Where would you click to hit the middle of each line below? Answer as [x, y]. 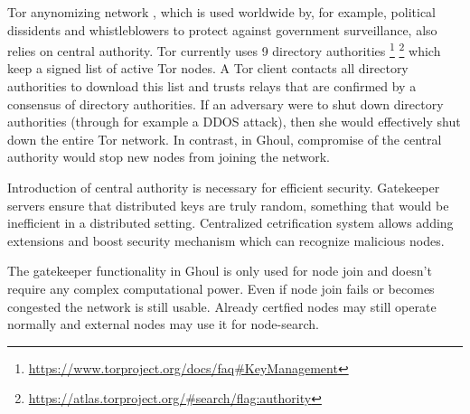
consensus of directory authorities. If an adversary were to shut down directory [226, 103]
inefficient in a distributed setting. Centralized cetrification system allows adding [230, 223]
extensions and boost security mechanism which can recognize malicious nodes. [226, 240]
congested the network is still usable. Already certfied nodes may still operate [222, 306]
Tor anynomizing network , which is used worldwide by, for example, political [222, 12]
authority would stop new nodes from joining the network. [169, 157]
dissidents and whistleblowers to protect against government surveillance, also [222, 29]
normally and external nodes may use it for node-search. [163, 324]
